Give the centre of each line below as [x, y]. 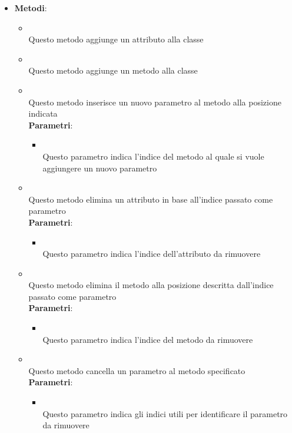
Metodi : [31, 8]
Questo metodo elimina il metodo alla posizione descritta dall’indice [151, 285]
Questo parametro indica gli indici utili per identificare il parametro [165, 413]
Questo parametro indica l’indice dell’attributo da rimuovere [152, 254]
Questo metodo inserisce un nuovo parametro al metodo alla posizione [155, 102]
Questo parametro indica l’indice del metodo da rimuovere [148, 339]
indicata [43, 113]
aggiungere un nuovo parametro [100, 168]
